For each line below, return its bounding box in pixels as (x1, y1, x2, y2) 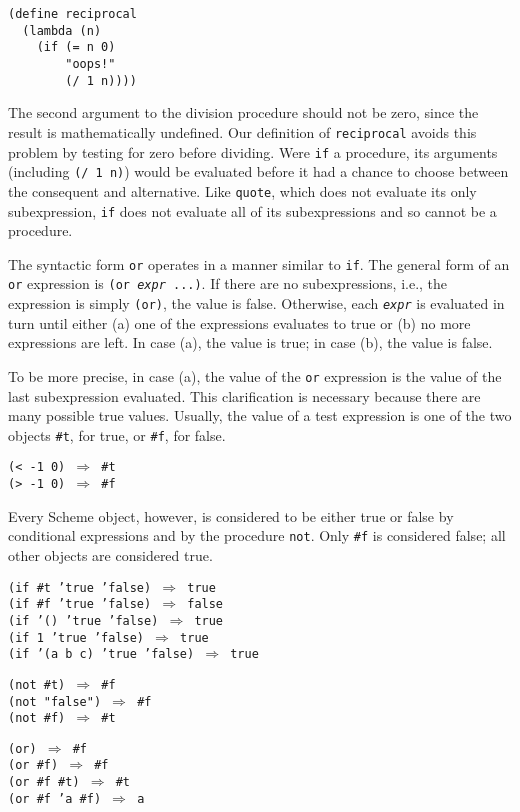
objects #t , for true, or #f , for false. (8, 424, 226, 445)
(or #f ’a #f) (8, 791, 102, 806)
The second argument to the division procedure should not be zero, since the (8, 102, 479, 123)
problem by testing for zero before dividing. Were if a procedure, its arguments (8, 141, 498, 162)
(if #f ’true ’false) (8, 597, 152, 612)
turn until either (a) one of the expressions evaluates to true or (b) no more (8, 312, 471, 333)
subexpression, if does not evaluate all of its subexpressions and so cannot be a (8, 200, 497, 221)
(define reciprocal (8, 7, 137, 21)
